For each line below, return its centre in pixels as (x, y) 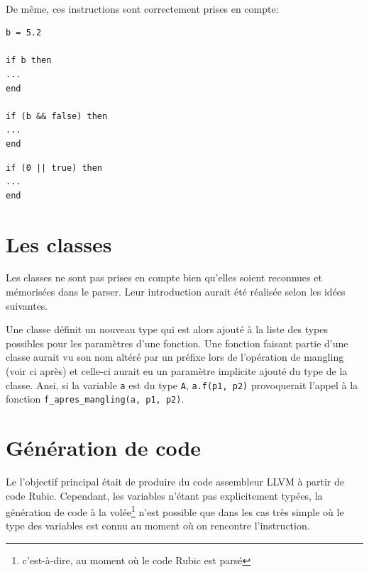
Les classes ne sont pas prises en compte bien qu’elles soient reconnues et (164, 277)
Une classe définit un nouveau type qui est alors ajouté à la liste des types (167, 329)
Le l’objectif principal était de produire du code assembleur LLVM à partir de (175, 482)
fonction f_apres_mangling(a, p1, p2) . (95, 399)
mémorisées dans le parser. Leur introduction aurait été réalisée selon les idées (176, 292)
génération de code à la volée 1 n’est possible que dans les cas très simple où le (175, 511)
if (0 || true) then (54, 168)
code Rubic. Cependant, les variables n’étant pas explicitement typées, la (164, 495)
